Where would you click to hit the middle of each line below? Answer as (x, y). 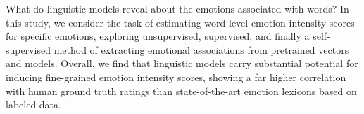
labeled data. (33, 105)
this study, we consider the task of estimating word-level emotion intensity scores (180, 22)
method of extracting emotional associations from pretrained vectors (201, 49)
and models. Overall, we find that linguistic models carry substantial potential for (182, 63)
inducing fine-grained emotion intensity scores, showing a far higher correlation (176, 77)
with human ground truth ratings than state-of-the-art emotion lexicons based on (181, 91)
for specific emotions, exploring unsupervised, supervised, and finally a (158, 36)
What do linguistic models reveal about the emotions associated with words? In (177, 8)
